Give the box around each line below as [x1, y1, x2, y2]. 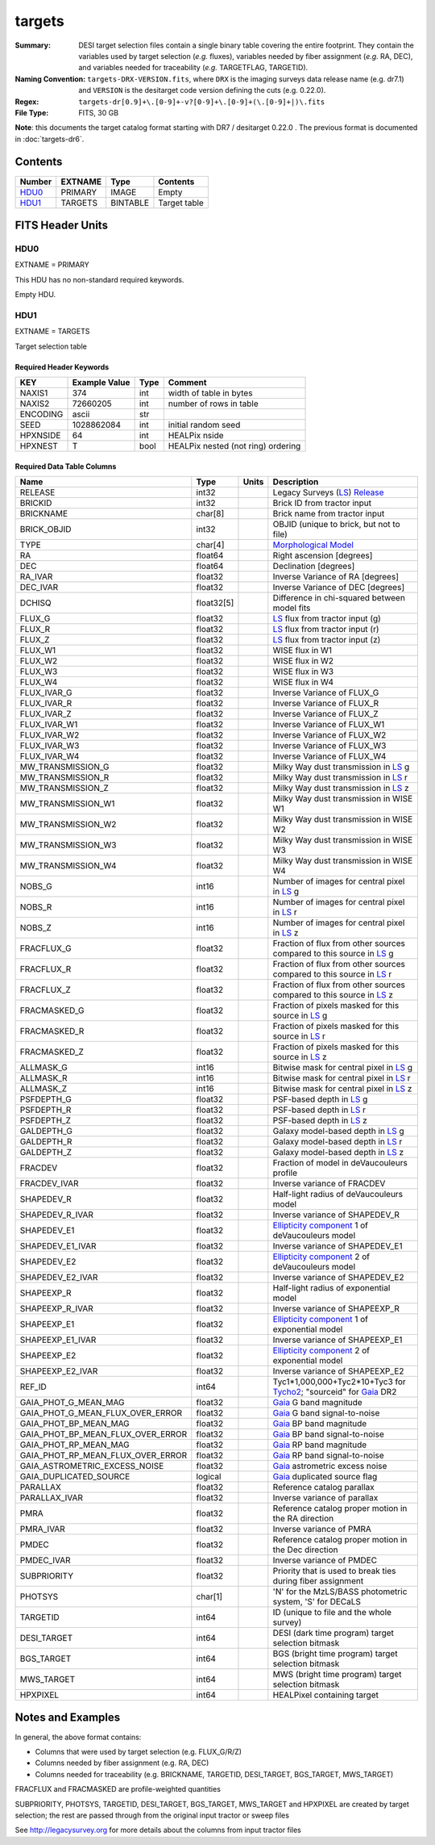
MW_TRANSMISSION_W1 [19, 798, 115, 810]
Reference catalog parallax [272, 1482, 375, 1493]
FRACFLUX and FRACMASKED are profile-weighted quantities [14, 1784, 222, 1794]
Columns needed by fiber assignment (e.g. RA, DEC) [35, 1758, 209, 1768]
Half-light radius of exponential [272, 1282, 391, 1294]
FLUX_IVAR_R [19, 698, 72, 709]
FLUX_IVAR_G [19, 687, 72, 698]
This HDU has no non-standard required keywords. [14, 274, 184, 284]
